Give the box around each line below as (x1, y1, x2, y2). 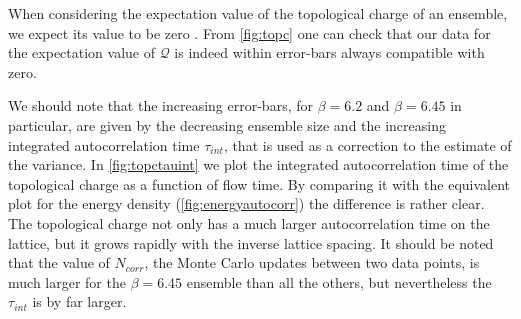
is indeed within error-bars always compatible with (174, 42, 485, 63)
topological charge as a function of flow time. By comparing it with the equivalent (8, 173, 511, 194)
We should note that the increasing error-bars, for (8, 95, 313, 116)
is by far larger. (32, 291, 127, 312)
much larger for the (8, 271, 126, 292)
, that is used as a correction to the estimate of (223, 134, 512, 155)
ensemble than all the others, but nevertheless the (186, 271, 492, 292)
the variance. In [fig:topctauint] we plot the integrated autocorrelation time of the (8, 154, 509, 175)
